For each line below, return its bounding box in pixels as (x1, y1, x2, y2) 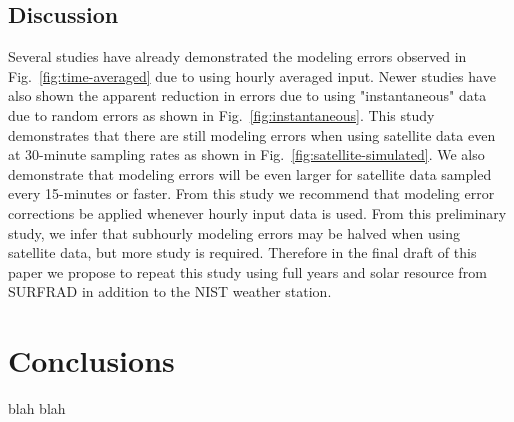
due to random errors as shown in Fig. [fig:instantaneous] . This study (8, 104, 435, 125)
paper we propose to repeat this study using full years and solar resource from (8, 261, 487, 282)
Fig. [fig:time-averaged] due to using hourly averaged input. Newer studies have (8, 65, 496, 86)
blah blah (8, 398, 66, 419)
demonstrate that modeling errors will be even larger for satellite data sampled (8, 163, 492, 184)
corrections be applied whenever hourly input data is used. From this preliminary (8, 202, 507, 223)
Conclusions (8, 340, 175, 381)
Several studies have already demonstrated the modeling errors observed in (8, 46, 467, 67)
